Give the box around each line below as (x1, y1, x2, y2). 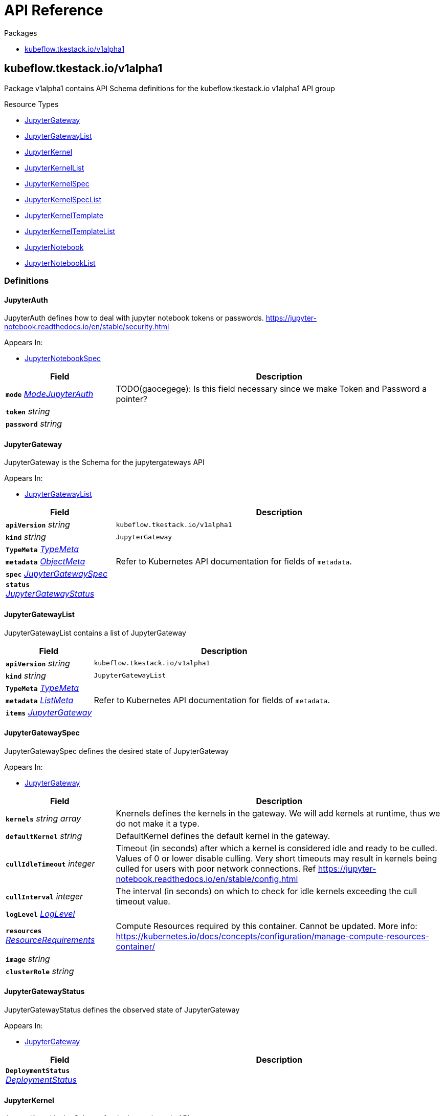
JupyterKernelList (25, 163, 84, 172)
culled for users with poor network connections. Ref (116, 863, 316, 874)
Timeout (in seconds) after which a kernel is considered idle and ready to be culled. (116, 843, 437, 853)
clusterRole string (6, 965, 74, 976)
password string (6, 418, 62, 429)
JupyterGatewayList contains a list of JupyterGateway (4, 628, 186, 637)
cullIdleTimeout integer (6, 858, 95, 869)
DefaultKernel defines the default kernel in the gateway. (116, 830, 330, 841)
